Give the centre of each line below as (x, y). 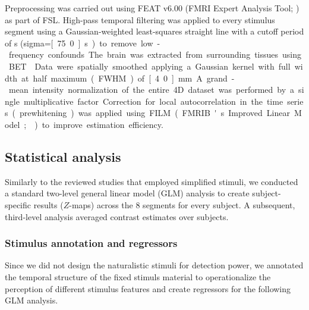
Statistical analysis (63, 156)
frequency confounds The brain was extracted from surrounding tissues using (155, 54)
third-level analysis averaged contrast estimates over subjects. (117, 216)
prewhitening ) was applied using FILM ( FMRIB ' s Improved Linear (154, 113)
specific (18, 204)
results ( (48, 204)
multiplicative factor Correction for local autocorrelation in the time (153, 101)
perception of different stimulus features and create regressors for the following (148, 288)
